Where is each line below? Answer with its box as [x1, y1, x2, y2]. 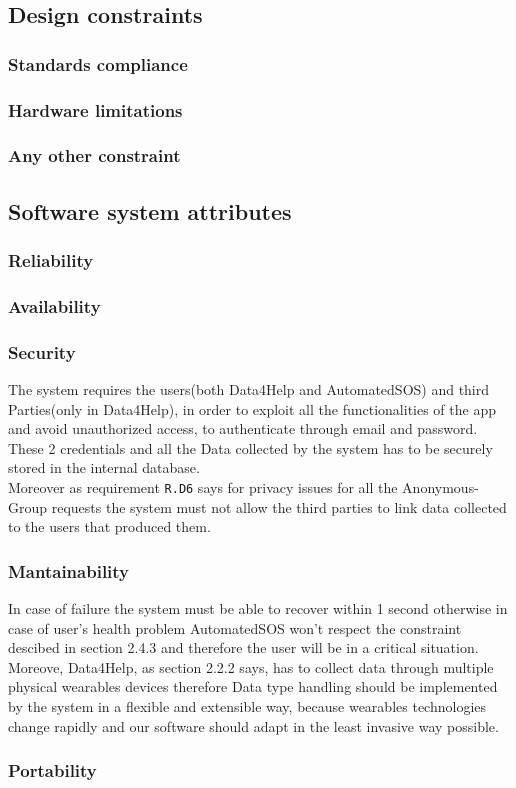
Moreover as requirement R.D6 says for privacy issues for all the [8, 476, 398, 497]
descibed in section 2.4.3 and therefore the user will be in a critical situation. [8, 637, 479, 658]
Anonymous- [402, 476, 479, 497]
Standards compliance [8, 51, 188, 76]
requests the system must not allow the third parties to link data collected [51, 496, 507, 517]
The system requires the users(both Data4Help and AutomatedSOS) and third [8, 379, 490, 399]
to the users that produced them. [8, 516, 211, 537]
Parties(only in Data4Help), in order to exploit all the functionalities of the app [8, 398, 496, 419]
